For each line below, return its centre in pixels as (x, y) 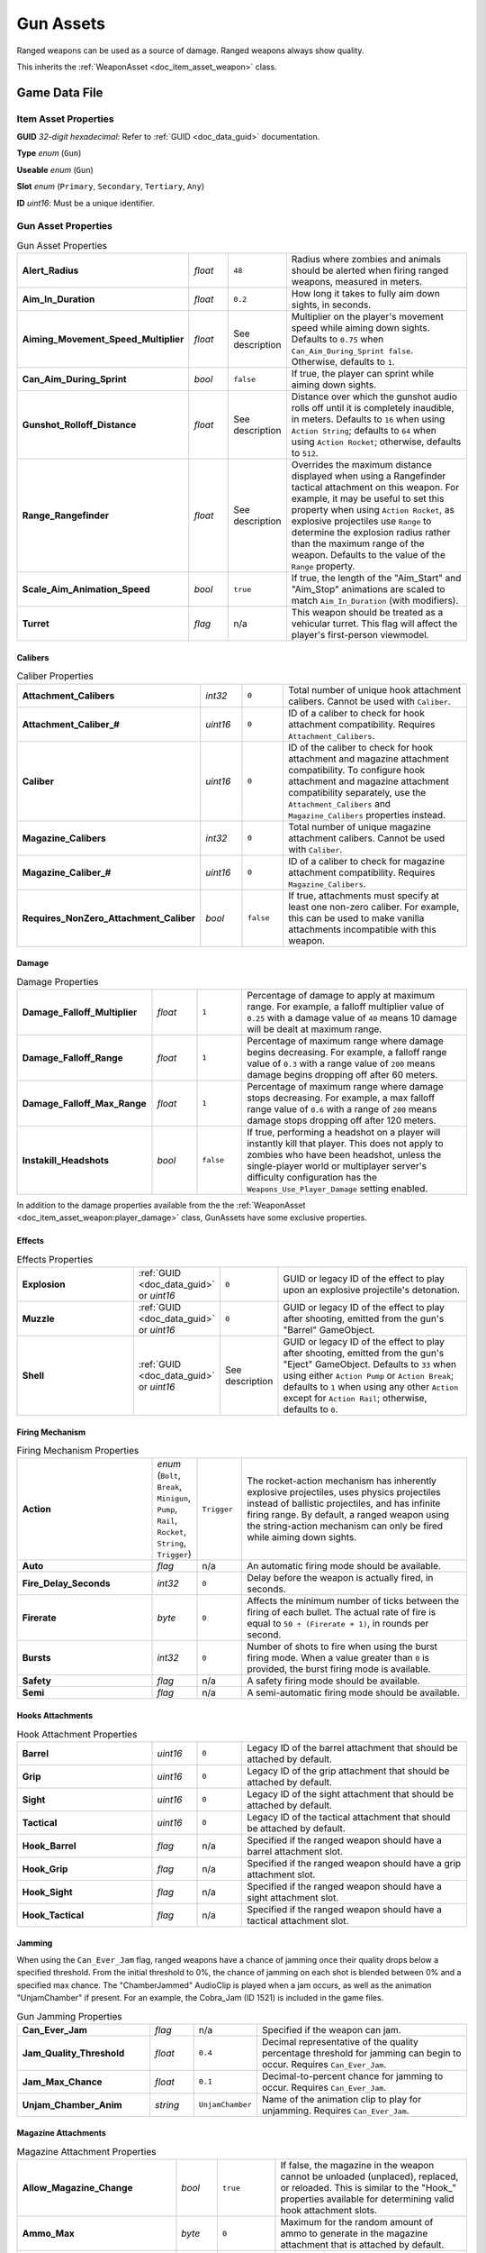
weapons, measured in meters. (357, 282)
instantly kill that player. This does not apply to (346, 1143)
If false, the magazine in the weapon (357, 2166)
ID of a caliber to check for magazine (367, 861)
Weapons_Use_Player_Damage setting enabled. (337, 1188)
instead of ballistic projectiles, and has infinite (344, 1503)
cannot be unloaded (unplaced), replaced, (369, 2176)
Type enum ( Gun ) (49, 153)
